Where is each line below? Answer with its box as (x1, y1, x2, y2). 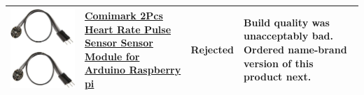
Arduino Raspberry (84, 62, 181, 77)
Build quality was (243, 15, 330, 29)
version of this (243, 55, 314, 70)
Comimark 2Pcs (84, 8, 163, 23)
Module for (84, 49, 140, 63)
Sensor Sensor (84, 35, 153, 50)
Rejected (190, 42, 234, 57)
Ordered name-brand (243, 42, 347, 57)
